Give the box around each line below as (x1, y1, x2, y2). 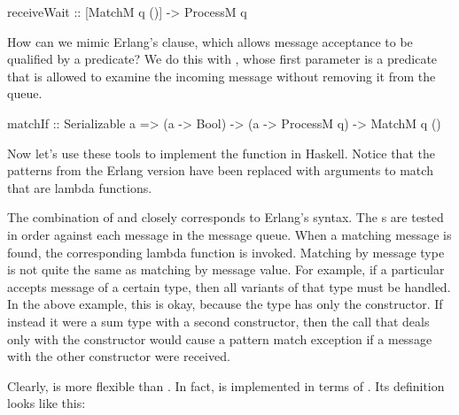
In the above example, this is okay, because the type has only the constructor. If (7, 295, 443, 313)
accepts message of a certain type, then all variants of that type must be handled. (7, 277, 451, 296)
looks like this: (7, 394, 86, 412)
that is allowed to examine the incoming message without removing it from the (7, 66, 436, 85)
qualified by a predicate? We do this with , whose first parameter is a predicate (7, 50, 438, 68)
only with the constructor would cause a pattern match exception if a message (7, 329, 432, 348)
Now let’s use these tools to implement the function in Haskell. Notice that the (7, 143, 435, 162)
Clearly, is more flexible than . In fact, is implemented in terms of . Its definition (7, 376, 445, 395)
